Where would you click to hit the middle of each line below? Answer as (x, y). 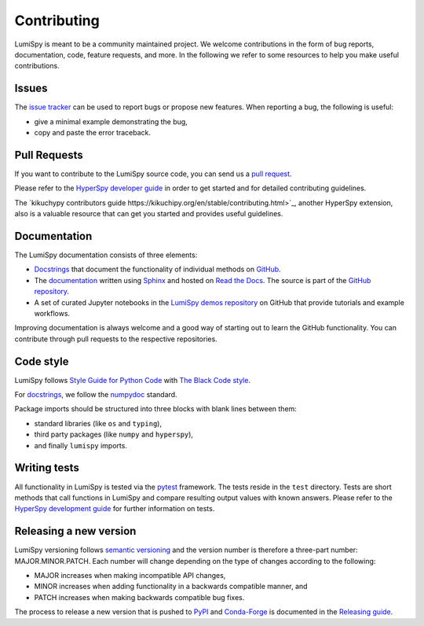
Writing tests (47, 468)
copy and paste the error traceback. (93, 133)
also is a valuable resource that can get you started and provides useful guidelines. (149, 214)
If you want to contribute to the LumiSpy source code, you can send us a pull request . (153, 174)
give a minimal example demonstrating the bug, (111, 121)
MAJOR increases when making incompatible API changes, (130, 575)
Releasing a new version (75, 531)
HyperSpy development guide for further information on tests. (115, 509)
